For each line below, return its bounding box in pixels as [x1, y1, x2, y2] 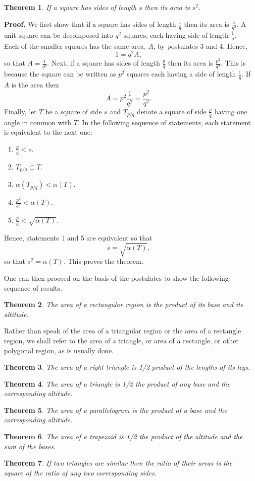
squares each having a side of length [127, 69, 236, 79]
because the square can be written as [4, 69, 116, 79]
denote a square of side [137, 106, 206, 116]
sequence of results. [4, 282, 62, 293]
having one [214, 106, 248, 116]
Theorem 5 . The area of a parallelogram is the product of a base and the [4, 404, 227, 415]
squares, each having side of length [123, 29, 229, 40]
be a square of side [45, 106, 102, 116]
